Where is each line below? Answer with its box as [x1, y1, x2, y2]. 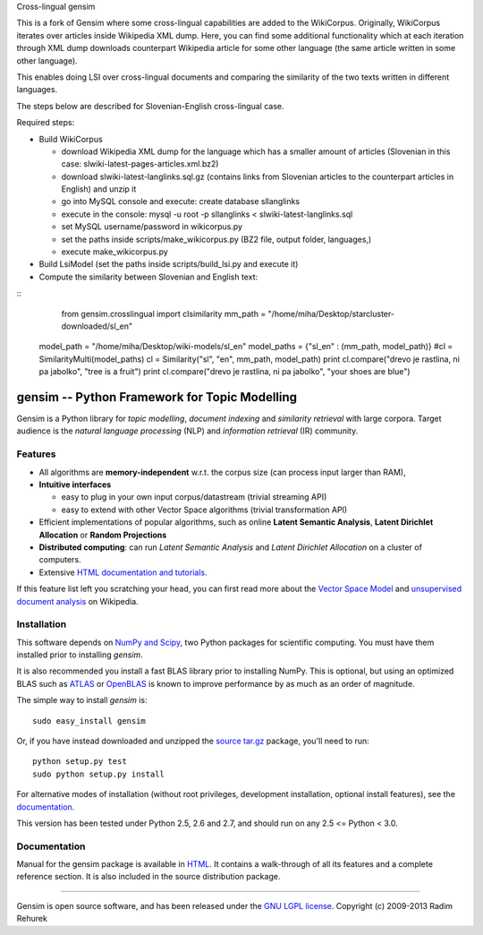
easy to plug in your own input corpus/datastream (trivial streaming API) [61, 492, 327, 502]
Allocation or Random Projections [38, 529, 167, 540]
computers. [38, 554, 81, 565]
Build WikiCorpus [38, 133, 103, 144]
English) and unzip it [61, 184, 137, 194]
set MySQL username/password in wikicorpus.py [61, 221, 243, 232]
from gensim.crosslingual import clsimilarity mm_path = [61, 308, 267, 319]
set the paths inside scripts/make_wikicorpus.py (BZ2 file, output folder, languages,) [61, 234, 372, 244]
